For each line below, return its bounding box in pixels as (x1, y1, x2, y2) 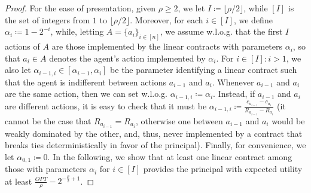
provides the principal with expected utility (143, 163, 303, 175)
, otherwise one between (135, 114, 223, 127)
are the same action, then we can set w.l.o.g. (5, 87, 167, 100)
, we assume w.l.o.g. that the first (160, 25, 283, 38)
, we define (233, 13, 273, 26)
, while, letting (50, 25, 104, 38)
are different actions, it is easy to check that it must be (5, 99, 207, 112)
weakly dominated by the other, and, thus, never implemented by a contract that (5, 127, 303, 139)
